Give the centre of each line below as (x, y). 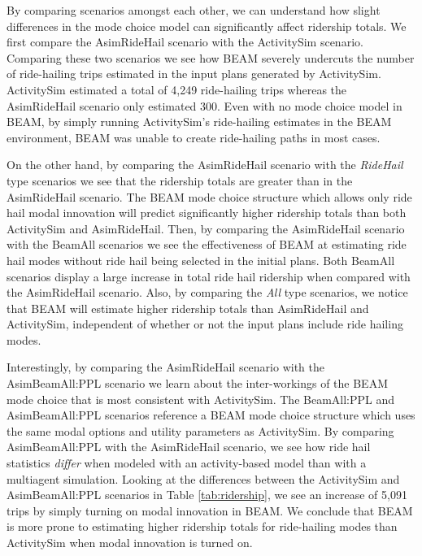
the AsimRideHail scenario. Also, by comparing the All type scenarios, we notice (207, 292)
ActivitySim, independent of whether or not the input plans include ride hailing (205, 324)
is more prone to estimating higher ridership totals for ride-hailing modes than (202, 526)
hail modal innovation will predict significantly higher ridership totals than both (207, 213)
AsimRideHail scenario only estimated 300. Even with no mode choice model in (204, 105)
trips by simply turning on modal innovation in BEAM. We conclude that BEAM (210, 510)
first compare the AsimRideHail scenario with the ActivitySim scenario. (185, 42)
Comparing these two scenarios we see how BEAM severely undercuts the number (211, 57)
